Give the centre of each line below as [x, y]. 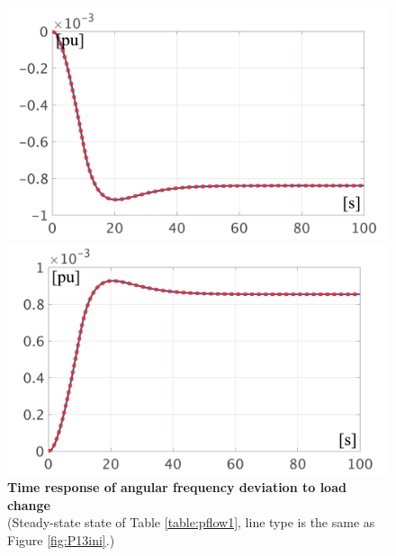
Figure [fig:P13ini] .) [61, 540]
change [29, 504]
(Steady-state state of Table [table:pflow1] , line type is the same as [191, 522]
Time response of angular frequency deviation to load [177, 487]
